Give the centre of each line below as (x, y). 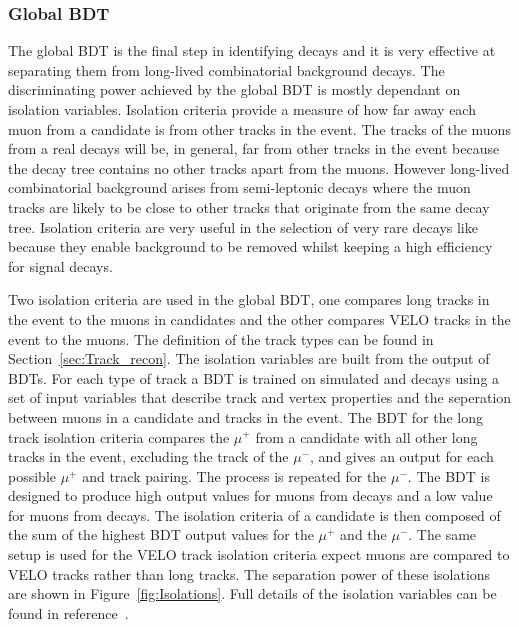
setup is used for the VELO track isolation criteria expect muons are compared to (259, 554)
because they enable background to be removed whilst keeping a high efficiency (250, 246)
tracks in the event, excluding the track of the (148, 456)
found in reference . (68, 612)
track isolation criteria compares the (119, 436)
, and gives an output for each (402, 456)
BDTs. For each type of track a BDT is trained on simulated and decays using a (254, 377)
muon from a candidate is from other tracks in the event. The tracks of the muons (259, 128)
